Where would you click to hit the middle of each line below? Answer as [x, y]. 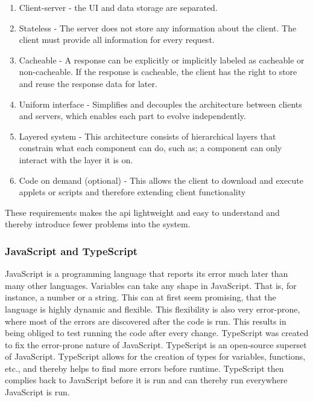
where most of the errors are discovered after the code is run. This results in [146, 321]
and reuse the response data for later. [88, 83]
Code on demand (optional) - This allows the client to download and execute [161, 180]
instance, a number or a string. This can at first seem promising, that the [141, 297]
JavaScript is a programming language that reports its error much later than [147, 274]
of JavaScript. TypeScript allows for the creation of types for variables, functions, [155, 356]
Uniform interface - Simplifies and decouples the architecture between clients [160, 104]
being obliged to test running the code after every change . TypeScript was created [157, 333]
